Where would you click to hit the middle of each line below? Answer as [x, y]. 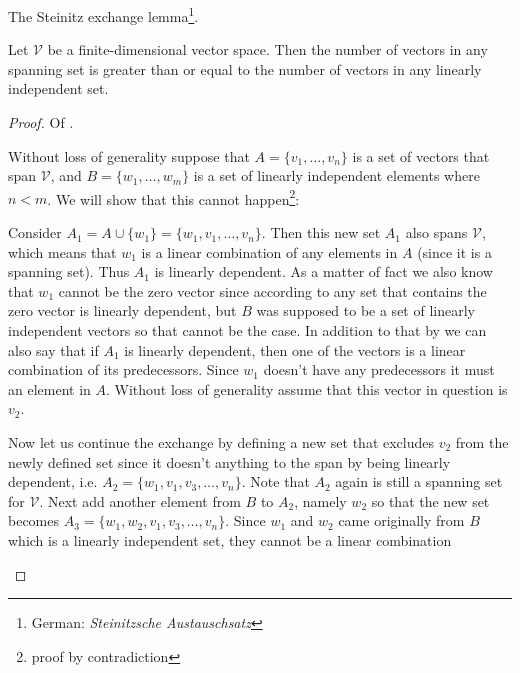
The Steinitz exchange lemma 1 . [103, 14]
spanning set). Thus [69, 271]
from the [482, 442]
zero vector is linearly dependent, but [122, 310]
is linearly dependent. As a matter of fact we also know [323, 271]
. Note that [275, 481]
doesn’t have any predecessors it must [379, 369]
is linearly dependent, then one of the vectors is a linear [295, 349]
